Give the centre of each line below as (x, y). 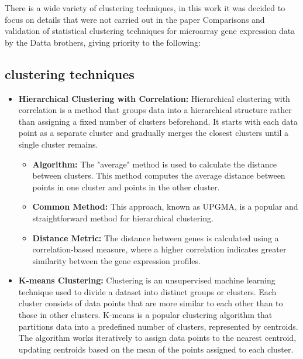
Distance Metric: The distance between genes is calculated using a (156, 237)
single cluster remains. (58, 144)
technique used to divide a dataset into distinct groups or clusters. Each (147, 291)
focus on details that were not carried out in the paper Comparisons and (135, 19)
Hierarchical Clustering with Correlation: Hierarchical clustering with (154, 98)
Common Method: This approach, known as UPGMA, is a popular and (165, 206)
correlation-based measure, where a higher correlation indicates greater (159, 249)
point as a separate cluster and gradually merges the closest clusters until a (154, 133)
